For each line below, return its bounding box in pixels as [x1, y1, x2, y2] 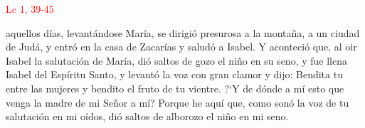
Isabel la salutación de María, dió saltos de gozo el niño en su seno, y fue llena [6, 53, 347, 68]
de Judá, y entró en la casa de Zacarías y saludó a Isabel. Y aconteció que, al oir [6, 39, 357, 54]
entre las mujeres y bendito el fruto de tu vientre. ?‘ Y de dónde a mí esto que [6, 80, 344, 95]
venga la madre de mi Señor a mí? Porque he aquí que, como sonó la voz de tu [6, 95, 349, 110]
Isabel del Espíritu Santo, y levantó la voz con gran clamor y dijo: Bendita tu [6, 67, 343, 82]
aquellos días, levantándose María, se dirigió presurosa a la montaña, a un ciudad [6, 25, 360, 40]
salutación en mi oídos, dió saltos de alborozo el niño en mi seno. [6, 109, 289, 124]
